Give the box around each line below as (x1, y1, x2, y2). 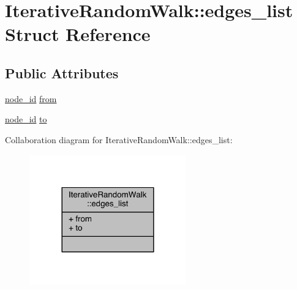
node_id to (5, 113, 47, 125)
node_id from (5, 92, 57, 105)
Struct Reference (5, 21, 151, 46)
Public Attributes (5, 63, 119, 82)
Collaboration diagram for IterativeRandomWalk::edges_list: (5, 133, 233, 146)
